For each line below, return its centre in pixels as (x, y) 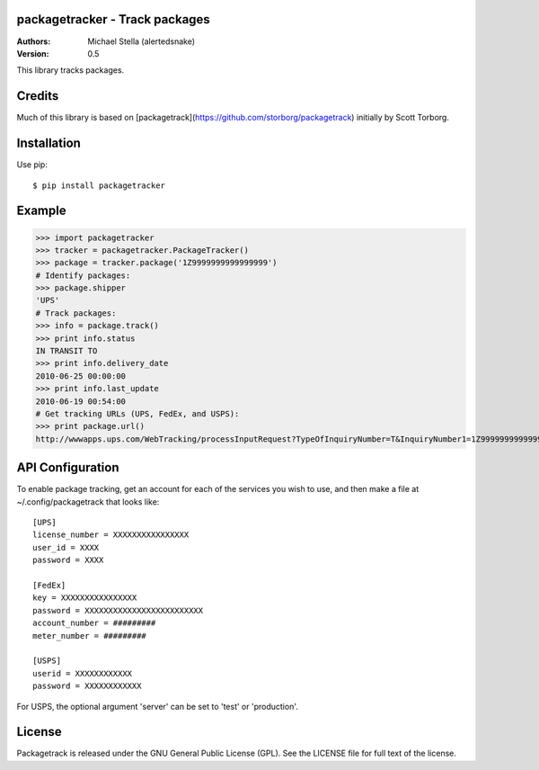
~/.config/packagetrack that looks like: (88, 501)
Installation (49, 143)
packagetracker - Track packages (113, 19)
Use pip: (32, 165)
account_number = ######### (94, 623)
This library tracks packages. (71, 70)
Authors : (34, 41)
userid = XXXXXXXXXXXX (83, 673)
